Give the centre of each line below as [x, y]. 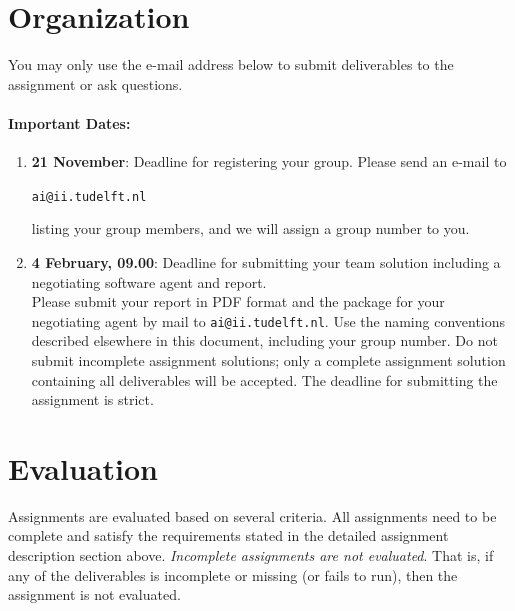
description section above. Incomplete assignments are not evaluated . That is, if [251, 555]
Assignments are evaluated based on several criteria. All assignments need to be [252, 515]
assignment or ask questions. [95, 83]
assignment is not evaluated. [94, 594]
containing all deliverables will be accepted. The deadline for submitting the [264, 379]
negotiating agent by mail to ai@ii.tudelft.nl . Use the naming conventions [268, 320]
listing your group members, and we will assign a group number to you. [250, 228]
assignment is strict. [92, 399]
